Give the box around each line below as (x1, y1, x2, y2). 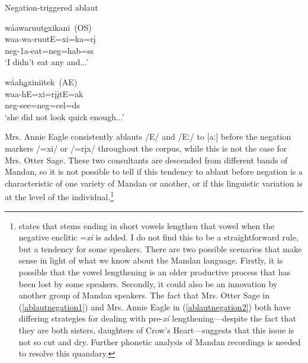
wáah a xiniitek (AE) (5, 75, 78, 88)
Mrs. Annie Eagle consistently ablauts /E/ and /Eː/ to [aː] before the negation (5, 130, 291, 143)
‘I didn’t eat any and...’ (5, 56, 88, 68)
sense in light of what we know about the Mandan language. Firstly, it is (18, 254, 283, 266)
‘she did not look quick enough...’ (5, 110, 124, 123)
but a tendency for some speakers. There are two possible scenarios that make (18, 242, 302, 255)
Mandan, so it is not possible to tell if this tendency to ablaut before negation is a (5, 165, 303, 178)
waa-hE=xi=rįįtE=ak (5, 87, 84, 99)
